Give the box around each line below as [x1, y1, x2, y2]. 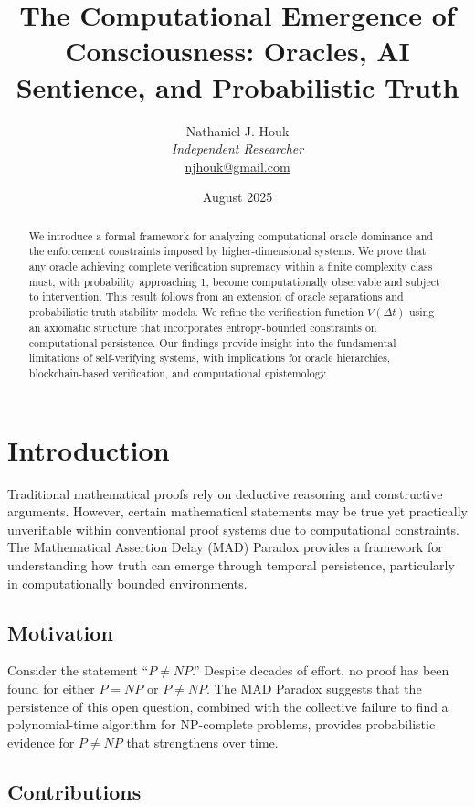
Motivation [7, 618, 113, 646]
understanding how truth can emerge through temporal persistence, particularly [7, 555, 455, 574]
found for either [7, 678, 95, 697]
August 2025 [202, 187, 273, 207]
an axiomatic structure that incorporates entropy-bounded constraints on [28, 319, 377, 334]
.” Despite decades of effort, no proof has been [192, 661, 449, 680]
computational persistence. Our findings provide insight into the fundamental [28, 334, 396, 350]
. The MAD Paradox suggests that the [206, 678, 422, 697]
